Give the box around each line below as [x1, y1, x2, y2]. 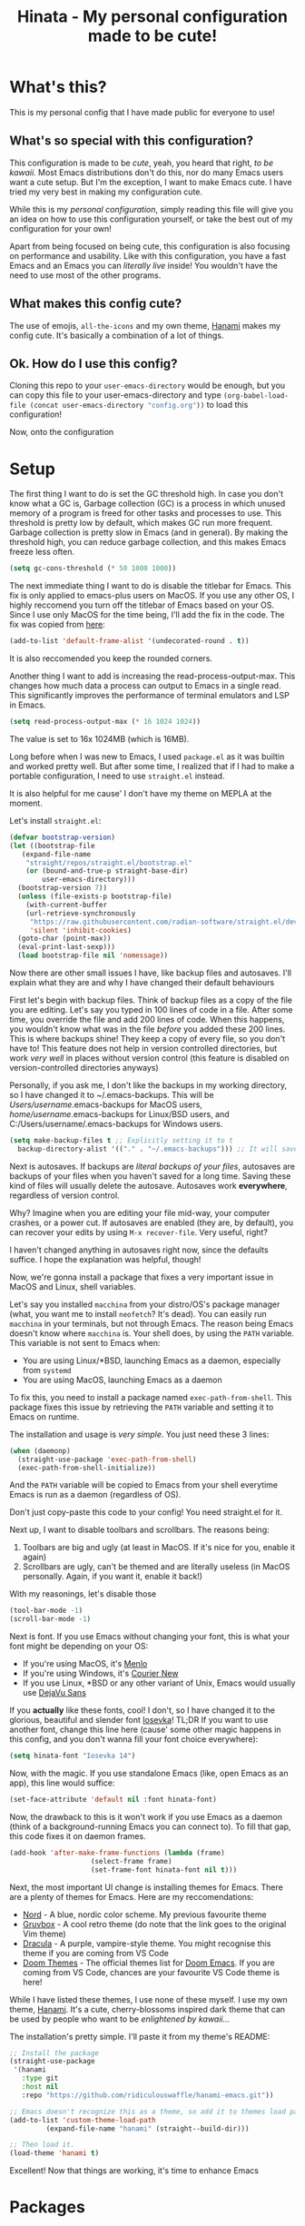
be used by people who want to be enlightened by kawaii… [9, 2013, 231, 2024]
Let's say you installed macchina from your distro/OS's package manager [9, 1299, 280, 1310]
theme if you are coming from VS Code [22, 1947, 170, 1958]
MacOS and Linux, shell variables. [9, 1281, 136, 1291]
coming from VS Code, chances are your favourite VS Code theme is [22, 1966, 280, 1977]
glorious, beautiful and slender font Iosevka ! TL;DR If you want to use [9, 1715, 269, 1726]
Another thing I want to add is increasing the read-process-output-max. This [9, 670, 296, 682]
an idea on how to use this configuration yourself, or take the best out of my [9, 213, 293, 224]
